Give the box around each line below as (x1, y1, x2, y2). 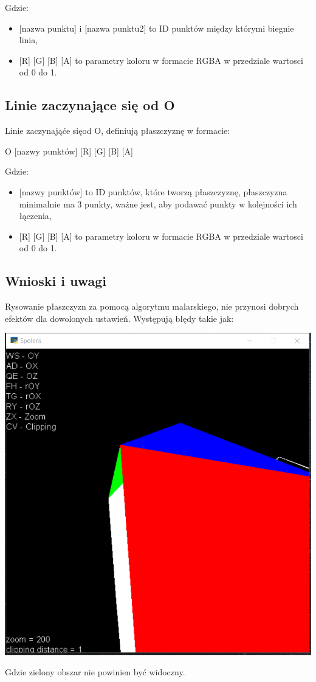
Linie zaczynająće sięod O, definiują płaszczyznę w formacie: (5, 124, 230, 137)
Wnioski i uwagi (5, 271, 106, 290)
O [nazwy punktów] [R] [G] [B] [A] (5, 144, 133, 157)
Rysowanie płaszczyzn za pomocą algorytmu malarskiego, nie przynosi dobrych (5, 300, 299, 313)
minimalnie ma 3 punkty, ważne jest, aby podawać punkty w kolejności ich (19, 197, 297, 210)
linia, (19, 33, 38, 46)
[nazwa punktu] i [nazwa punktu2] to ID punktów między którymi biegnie (19, 21, 294, 34)
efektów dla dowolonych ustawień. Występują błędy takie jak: (5, 311, 234, 324)
